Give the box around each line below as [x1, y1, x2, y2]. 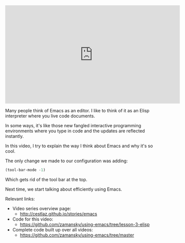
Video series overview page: [12, 206, 71, 212]
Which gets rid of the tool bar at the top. [5, 177, 88, 183]
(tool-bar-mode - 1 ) [5, 168, 46, 173]
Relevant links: [5, 196, 35, 202]
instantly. [5, 133, 24, 139]
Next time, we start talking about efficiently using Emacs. [5, 186, 122, 192]
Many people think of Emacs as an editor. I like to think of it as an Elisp [5, 108, 150, 114]
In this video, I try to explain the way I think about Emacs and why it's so [5, 143, 153, 149]
